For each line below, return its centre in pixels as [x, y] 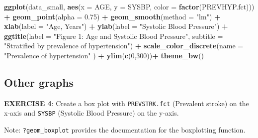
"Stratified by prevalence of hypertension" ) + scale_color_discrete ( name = [124, 46]
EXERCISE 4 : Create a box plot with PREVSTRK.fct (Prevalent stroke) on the [127, 103]
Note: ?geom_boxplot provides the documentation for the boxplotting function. [125, 130]
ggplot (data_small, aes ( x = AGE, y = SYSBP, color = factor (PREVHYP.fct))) [129, 6]
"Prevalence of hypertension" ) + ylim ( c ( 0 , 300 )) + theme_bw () [104, 55]
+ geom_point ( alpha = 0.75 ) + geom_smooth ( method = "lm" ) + [112, 16]
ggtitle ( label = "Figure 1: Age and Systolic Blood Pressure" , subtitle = [114, 36]
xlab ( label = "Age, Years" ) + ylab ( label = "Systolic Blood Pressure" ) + [116, 26]
